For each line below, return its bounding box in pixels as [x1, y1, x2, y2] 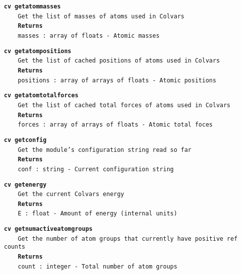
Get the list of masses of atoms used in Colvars [18, 12, 185, 20]
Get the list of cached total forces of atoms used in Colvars [18, 101, 231, 109]
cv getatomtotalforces [4, 92, 79, 99]
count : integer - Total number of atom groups [18, 263, 178, 270]
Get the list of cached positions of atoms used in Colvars [18, 57, 220, 65]
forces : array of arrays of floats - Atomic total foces [18, 121, 213, 129]
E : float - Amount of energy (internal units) [18, 210, 178, 217]
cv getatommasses [4, 3, 61, 10]
